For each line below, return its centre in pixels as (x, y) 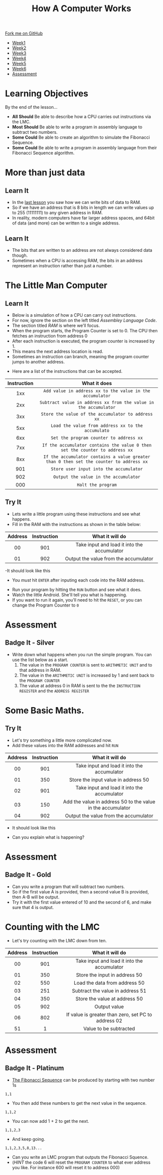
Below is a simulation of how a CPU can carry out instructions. (74, 315)
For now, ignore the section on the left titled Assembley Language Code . (84, 320)
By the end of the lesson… (31, 107)
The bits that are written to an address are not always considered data (82, 250)
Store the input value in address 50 (109, 780)
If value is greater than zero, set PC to (109, 1014)
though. (20, 255)
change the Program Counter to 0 (45, 605)
